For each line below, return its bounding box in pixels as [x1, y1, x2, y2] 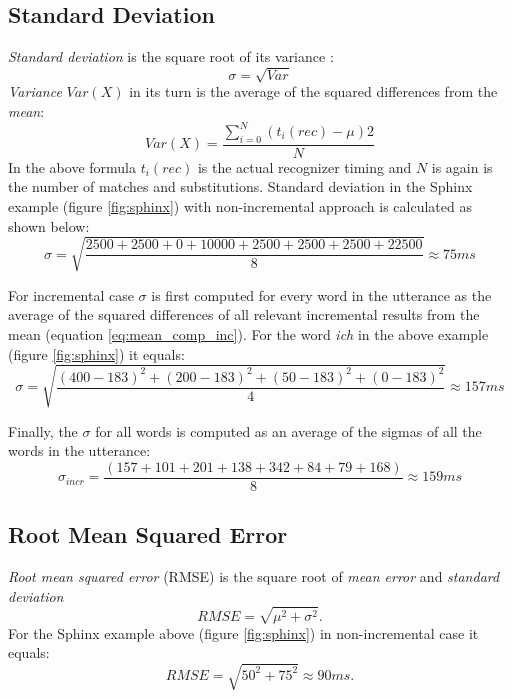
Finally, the [8, 420, 78, 441]
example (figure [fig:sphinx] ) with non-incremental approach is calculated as [8, 196, 472, 217]
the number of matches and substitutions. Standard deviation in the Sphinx [8, 176, 473, 197]
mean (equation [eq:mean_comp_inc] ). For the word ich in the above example [8, 323, 489, 344]
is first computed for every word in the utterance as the [151, 284, 492, 305]
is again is [431, 156, 493, 177]
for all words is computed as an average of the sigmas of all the [95, 420, 482, 441]
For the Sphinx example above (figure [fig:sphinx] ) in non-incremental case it [8, 622, 479, 643]
